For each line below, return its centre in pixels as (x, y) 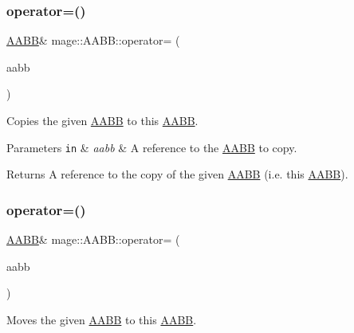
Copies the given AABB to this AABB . (102, 120)
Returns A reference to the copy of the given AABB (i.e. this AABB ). (177, 174)
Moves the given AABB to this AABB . (102, 319)
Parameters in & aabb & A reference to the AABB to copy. (152, 147)
